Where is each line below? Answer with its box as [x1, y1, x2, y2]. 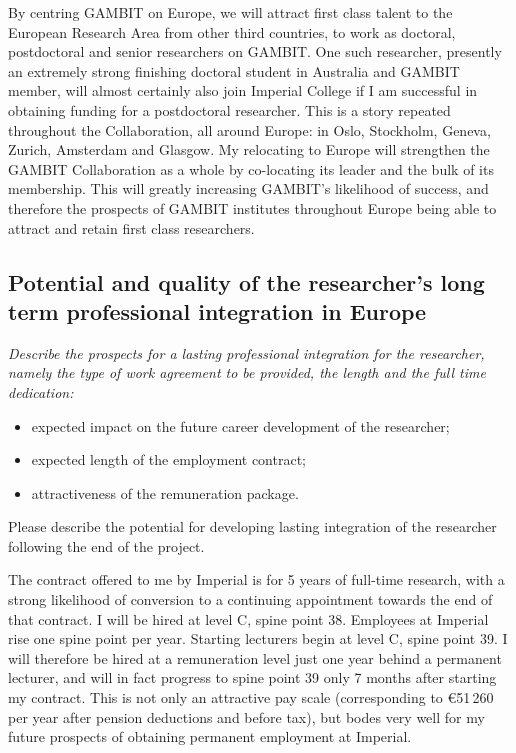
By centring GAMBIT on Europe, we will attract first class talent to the [8, 2, 453, 22]
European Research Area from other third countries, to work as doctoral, [8, 21, 456, 42]
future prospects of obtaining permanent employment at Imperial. [8, 726, 412, 747]
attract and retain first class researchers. [8, 217, 255, 238]
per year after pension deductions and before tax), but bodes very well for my [8, 706, 485, 727]
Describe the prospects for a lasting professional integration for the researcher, [8, 342, 485, 363]
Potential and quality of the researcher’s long [8, 266, 485, 297]
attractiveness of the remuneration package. [31, 482, 299, 503]
